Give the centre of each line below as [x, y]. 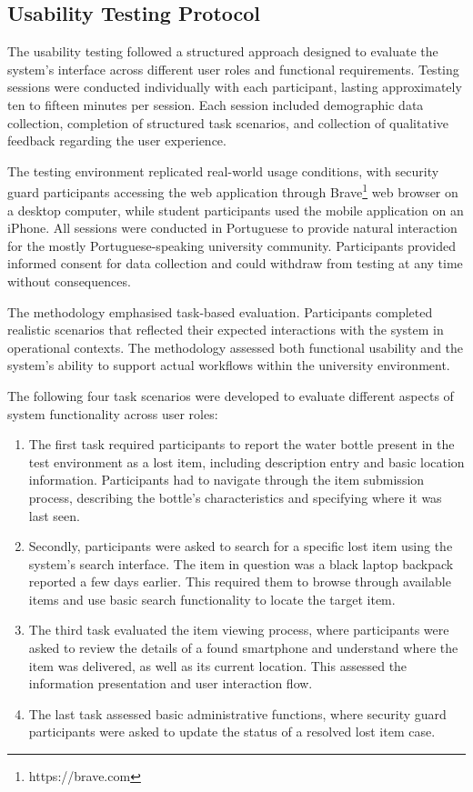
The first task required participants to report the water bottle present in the [242, 444]
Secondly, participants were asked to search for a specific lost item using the [241, 546]
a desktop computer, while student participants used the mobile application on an [236, 210]
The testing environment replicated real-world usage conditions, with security [223, 170]
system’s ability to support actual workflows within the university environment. [229, 365]
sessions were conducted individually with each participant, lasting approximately [235, 87]
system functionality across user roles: [113, 413]
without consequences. [69, 281]
